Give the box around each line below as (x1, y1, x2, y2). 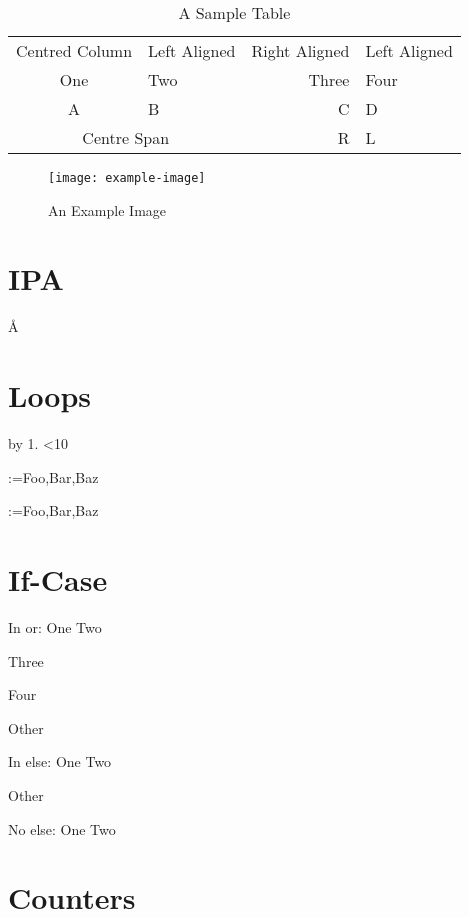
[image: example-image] (48, 171, 206, 185)
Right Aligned (251, 39, 350, 62)
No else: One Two (8, 818, 116, 839)
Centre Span (82, 126, 170, 149)
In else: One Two (8, 751, 112, 772)
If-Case (8, 559, 108, 600)
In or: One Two (8, 617, 102, 637)
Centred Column (16, 39, 133, 62)
